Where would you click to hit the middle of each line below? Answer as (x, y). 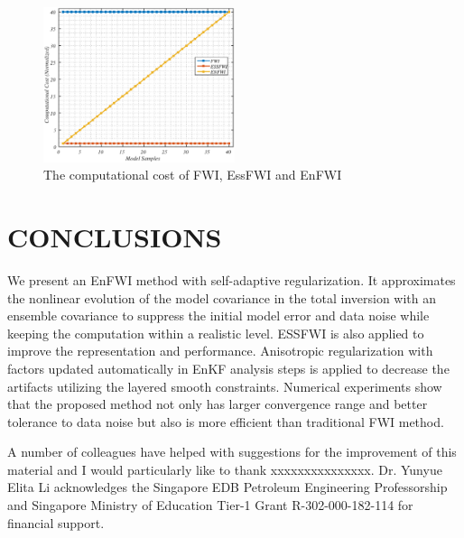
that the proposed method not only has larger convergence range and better (218, 404)
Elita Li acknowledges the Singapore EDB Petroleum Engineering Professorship (227, 487)
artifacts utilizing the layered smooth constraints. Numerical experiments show (225, 386)
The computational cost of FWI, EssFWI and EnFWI (193, 175)
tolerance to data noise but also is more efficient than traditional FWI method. (226, 421)
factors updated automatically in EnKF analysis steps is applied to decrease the (228, 368)
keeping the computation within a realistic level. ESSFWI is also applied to (216, 333)
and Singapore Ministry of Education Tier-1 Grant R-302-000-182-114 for (210, 505)
